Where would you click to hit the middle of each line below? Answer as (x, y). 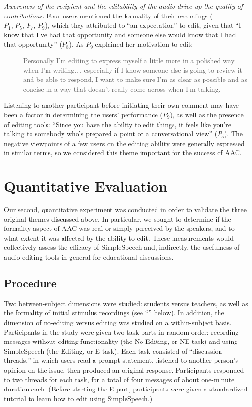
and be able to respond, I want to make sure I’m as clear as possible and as (135, 79)
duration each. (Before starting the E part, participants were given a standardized (126, 389)
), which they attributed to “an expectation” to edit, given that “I (143, 25)
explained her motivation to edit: (144, 44)
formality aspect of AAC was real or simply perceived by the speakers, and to (119, 228)
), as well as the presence (207, 114)
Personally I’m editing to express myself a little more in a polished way (129, 60)
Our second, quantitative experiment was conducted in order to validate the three (125, 209)
